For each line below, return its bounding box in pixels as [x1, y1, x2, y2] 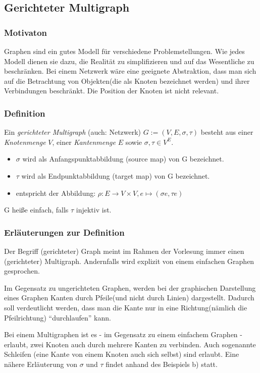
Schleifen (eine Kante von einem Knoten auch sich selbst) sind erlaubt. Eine [4, 349, 239, 359]
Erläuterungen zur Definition [4, 226, 125, 238]
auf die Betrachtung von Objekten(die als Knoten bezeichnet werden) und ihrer [4, 75, 250, 86]
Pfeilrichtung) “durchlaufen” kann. [4, 312, 111, 323]
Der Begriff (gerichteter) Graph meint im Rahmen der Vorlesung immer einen [4, 245, 244, 256]
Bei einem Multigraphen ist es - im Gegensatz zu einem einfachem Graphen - [4, 329, 242, 340]
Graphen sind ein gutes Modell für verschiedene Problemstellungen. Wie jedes [4, 46, 245, 56]
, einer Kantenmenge [52, 136, 116, 147]
